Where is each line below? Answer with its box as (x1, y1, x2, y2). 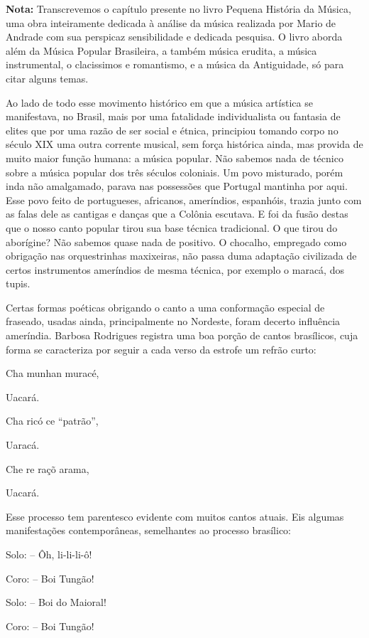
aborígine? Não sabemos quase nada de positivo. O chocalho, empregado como (6, 234, 347, 249)
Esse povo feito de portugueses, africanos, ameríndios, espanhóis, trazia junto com (6, 192, 362, 207)
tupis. (6, 276, 31, 291)
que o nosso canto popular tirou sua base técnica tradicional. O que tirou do (6, 220, 338, 235)
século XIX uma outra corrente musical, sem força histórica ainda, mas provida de (6, 137, 363, 151)
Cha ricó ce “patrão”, (6, 413, 99, 428)
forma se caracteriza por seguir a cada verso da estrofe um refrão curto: (6, 341, 316, 356)
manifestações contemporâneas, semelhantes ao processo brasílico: (6, 523, 292, 538)
